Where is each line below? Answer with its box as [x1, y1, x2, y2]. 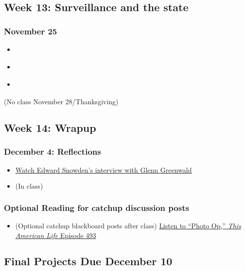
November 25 [4, 25, 57, 37]
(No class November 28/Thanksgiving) [4, 96, 119, 106]
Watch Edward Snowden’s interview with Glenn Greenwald [15, 164, 192, 175]
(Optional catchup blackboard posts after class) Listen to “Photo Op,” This [15, 220, 241, 230]
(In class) [15, 181, 43, 191]
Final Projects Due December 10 [4, 254, 173, 269]
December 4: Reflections [4, 145, 101, 158]
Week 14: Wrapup [4, 120, 96, 135]
